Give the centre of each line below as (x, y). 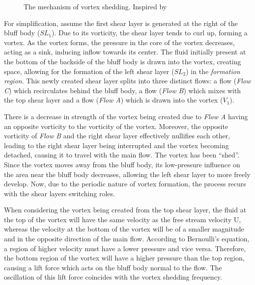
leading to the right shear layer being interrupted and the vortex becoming (116, 145)
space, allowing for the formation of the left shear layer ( (89, 71)
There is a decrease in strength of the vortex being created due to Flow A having (126, 116)
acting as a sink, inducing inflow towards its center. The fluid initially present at (125, 52)
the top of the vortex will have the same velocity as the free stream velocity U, (123, 219)
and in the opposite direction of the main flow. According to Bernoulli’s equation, (127, 239)
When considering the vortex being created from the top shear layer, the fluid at (125, 210)
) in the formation (213, 71)
